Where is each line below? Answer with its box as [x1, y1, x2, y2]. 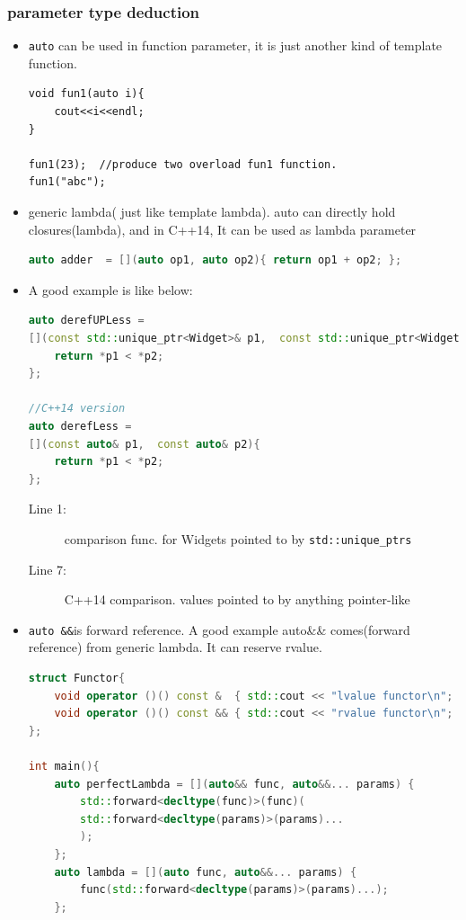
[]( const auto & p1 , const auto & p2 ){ [28, 437, 260, 451]
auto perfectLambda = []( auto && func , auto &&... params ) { [54, 777, 415, 790]
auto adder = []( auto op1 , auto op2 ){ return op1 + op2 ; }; [28, 254, 402, 267]
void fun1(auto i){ [28, 87, 145, 101]
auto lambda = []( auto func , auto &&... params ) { [54, 865, 357, 879]
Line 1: [28, 499, 66, 518]
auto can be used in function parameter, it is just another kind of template [28, 36, 443, 55]
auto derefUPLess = [28, 314, 145, 327]
